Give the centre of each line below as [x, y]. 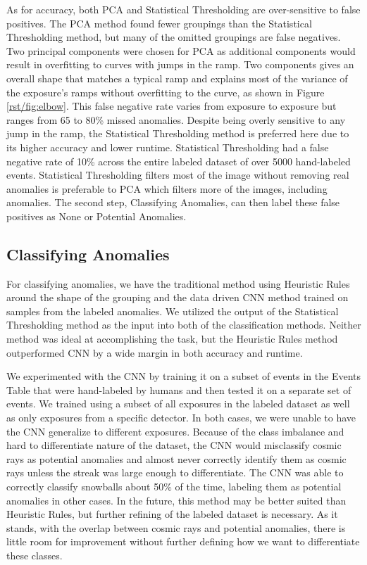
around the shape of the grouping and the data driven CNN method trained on [178, 297]
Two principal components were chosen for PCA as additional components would [181, 50]
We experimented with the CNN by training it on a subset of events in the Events [184, 376]
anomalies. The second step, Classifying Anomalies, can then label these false [173, 202]
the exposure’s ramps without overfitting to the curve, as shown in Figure [166, 92]
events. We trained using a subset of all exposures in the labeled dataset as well [178, 404]
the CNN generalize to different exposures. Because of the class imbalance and [175, 431]
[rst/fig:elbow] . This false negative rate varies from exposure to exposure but [172, 106]
